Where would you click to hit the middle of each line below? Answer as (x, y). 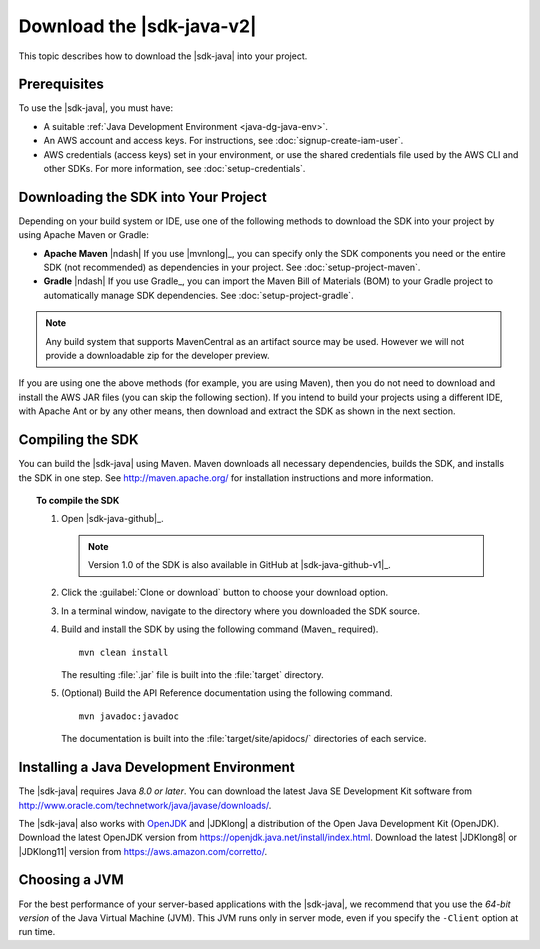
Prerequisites (61, 84)
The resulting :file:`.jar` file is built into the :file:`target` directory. (192, 675)
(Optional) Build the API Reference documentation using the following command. (227, 693)
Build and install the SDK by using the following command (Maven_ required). (220, 629)
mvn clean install (123, 652)
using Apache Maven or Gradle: (84, 235)
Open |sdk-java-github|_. (112, 519)
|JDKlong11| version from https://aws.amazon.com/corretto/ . (143, 851)
